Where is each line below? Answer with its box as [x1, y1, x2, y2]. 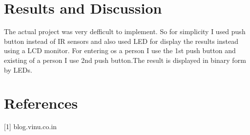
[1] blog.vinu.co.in [4, 121, 57, 132]
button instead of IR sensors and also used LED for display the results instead [4, 36, 239, 46]
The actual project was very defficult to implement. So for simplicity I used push [4, 26, 246, 37]
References [4, 93, 78, 113]
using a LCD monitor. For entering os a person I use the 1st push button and [4, 45, 236, 56]
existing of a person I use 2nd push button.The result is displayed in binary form [4, 55, 246, 65]
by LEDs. [4, 64, 32, 75]
